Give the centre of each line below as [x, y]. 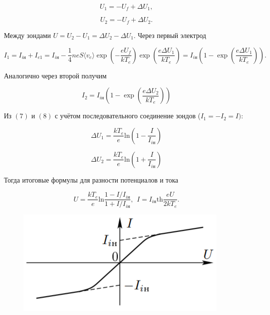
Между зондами [27, 35]
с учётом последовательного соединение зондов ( [128, 116]
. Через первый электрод [170, 35]
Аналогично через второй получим [55, 75]
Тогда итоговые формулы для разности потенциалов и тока [91, 179]
